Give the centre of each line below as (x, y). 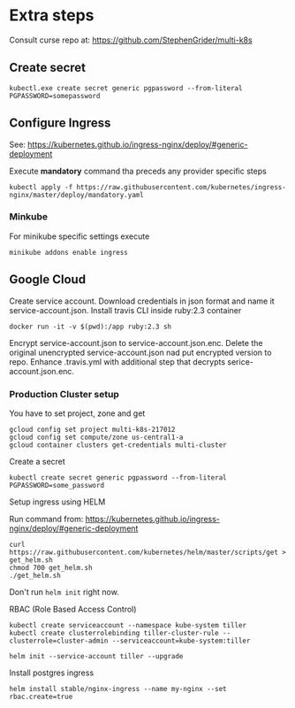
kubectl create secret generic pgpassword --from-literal (118, 477)
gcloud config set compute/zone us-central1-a (96, 437)
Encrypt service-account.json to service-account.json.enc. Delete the (136, 342)
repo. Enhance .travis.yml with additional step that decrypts (117, 362)
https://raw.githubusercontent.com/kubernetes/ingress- (182, 187)
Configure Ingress (60, 123)
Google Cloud (48, 280)
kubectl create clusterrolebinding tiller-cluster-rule (114, 633)
